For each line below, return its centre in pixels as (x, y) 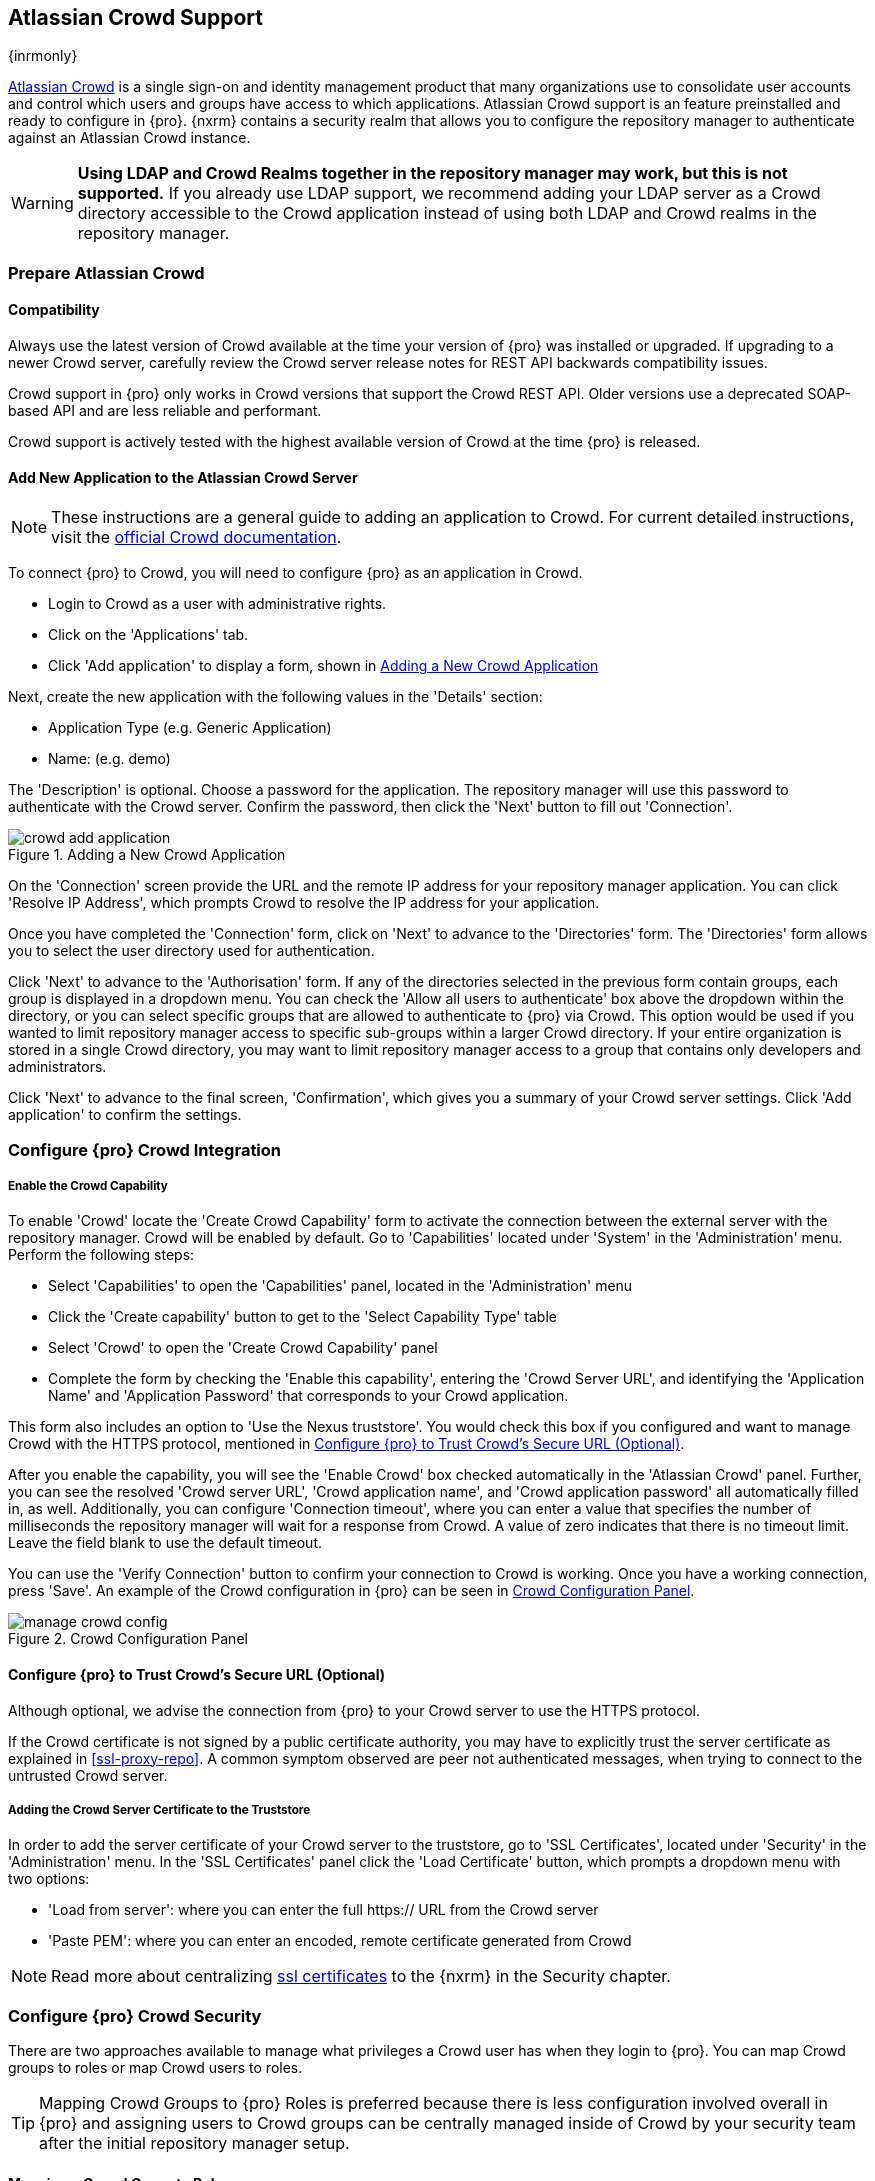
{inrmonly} (43, 56)
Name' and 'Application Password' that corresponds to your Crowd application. (308, 1396)
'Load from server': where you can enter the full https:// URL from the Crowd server (323, 1910)
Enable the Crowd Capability (88, 1186)
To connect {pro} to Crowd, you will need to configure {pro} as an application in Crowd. (295, 573)
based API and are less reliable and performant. (165, 411)
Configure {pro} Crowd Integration (145, 1149)
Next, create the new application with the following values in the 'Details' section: (275, 697)
